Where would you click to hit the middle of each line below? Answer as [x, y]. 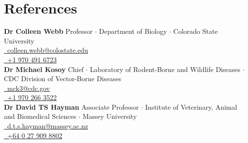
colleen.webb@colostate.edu [47, 50]
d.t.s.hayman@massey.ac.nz [47, 126]
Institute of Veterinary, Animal [191, 107]
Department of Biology [133, 31]
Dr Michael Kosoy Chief [44, 69]
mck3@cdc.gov [28, 88]
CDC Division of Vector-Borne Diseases [63, 79]
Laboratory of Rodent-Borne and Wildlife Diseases [165, 69]
